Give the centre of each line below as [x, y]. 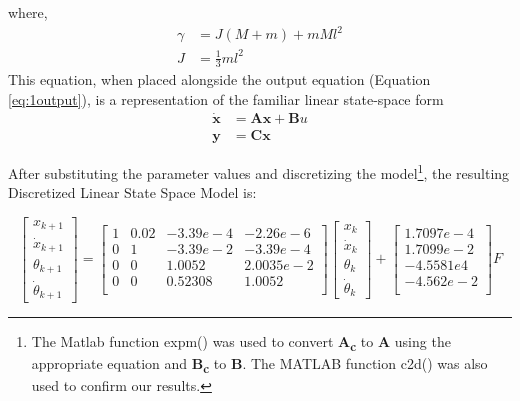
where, [28, 12]
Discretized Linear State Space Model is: [132, 192]
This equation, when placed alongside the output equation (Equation [219, 79]
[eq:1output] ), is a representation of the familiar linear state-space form [226, 99]
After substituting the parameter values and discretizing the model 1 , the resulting [259, 171]
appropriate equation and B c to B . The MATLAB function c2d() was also [259, 365]
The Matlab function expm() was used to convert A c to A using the [241, 342]
